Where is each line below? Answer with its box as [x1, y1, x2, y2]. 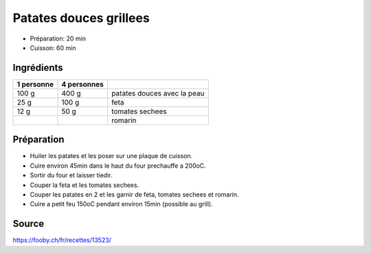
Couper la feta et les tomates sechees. [30, 181, 139, 189]
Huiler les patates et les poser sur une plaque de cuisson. [30, 152, 193, 160]
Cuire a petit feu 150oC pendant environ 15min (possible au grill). [30, 200, 213, 208]
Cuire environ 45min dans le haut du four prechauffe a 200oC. [30, 162, 206, 170]
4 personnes [61, 79, 104, 89]
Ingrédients [12, 62, 63, 74]
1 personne [16, 79, 54, 89]
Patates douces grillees [12, 10, 150, 25]
